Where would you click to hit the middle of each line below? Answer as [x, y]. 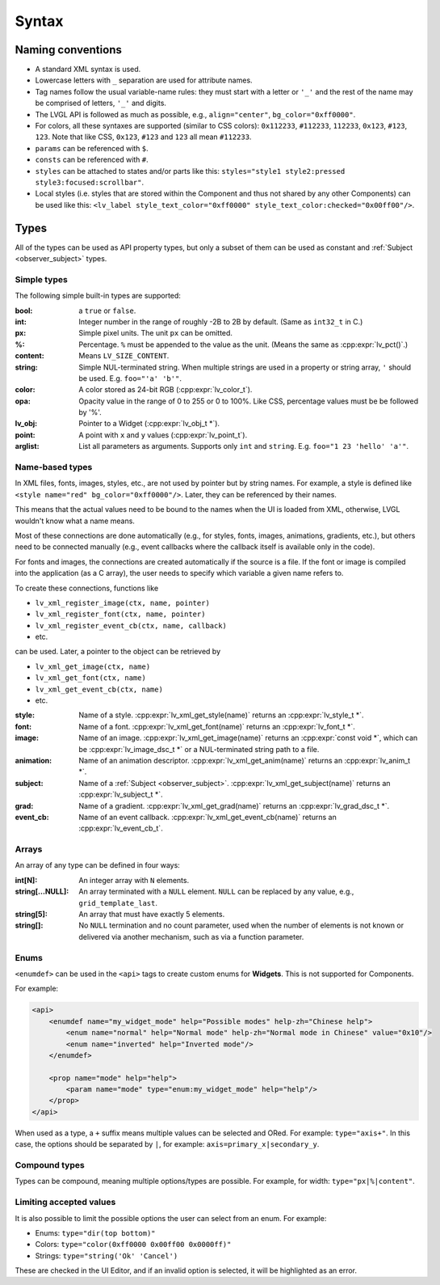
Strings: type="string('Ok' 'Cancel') [107, 1255]
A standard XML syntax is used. [88, 70]
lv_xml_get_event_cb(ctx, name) [99, 689]
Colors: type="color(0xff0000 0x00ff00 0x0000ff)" [133, 1245]
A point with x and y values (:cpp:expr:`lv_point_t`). [163, 435]
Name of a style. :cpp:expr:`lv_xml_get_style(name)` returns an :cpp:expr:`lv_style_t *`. [221, 715]
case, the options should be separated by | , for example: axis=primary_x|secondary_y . [167, 1144]
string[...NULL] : [42, 892]
